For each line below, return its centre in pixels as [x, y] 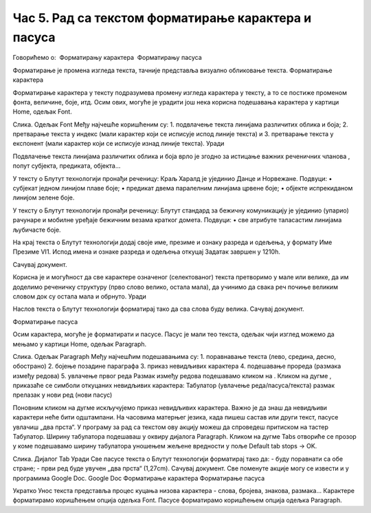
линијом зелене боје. [44, 198]
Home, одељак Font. [42, 112]
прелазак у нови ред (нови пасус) [63, 395]
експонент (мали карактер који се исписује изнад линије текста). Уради [119, 144]
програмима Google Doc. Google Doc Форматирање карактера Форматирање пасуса [139, 478]
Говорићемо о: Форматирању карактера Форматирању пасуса [107, 58]
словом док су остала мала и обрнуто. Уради [80, 296]
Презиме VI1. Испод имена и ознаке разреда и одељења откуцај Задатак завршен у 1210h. [147, 252]
